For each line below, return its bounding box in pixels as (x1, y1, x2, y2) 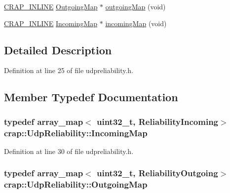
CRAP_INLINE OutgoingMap (4, 1, 98, 11)
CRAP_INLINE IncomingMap (4, 18, 98, 28)
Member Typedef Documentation (4, 89, 178, 105)
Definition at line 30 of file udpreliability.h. (4, 146, 134, 156)
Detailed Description (4, 42, 112, 57)
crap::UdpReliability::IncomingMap (4, 126, 148, 139)
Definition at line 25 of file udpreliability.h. (4, 65, 134, 76)
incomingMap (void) (105, 18, 167, 28)
